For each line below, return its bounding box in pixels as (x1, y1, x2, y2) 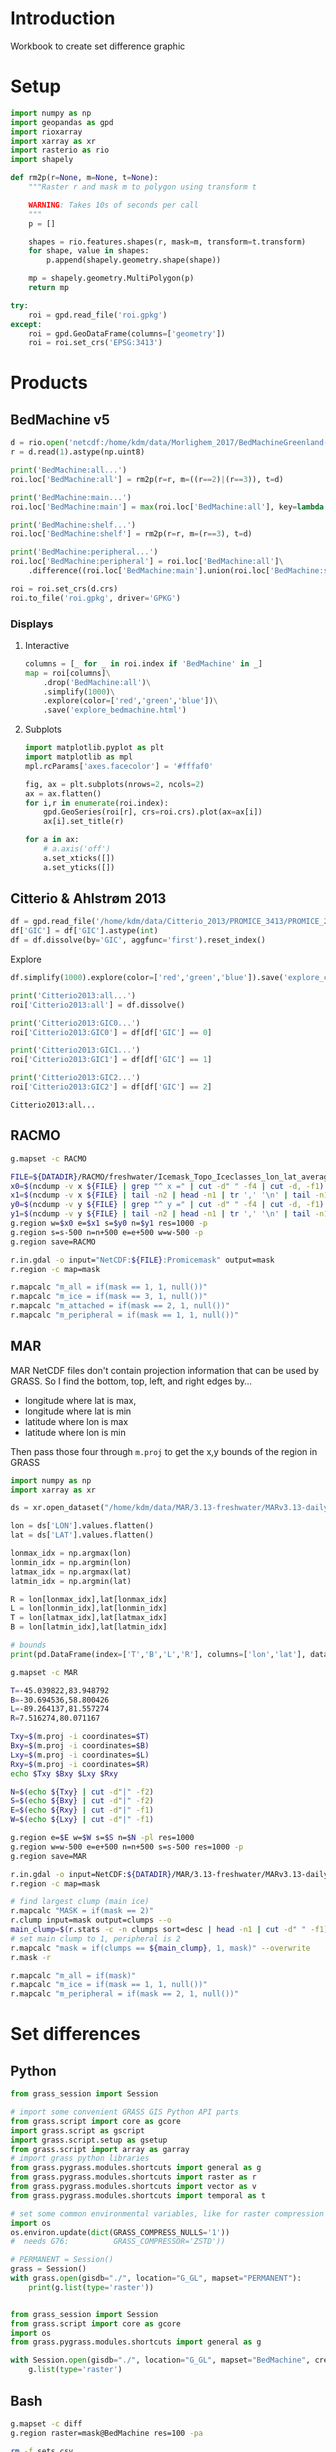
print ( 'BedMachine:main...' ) (10, 492, 132, 502)
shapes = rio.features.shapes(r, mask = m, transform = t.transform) (28, 237, 307, 247)
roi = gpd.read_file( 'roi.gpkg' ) (28, 310, 168, 320)
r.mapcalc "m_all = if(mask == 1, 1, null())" (10, 1282, 208, 1292)
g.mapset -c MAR (10, 1667, 78, 1677)
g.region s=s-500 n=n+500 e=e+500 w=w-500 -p (10, 1227, 203, 1237)
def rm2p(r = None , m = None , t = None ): (10, 173, 159, 183)
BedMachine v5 (10, 411, 110, 428)
